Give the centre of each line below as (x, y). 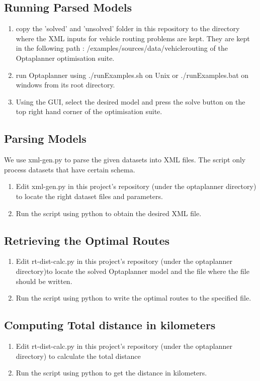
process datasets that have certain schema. (70, 169)
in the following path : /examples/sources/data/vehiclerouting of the (122, 48)
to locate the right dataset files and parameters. (89, 196)
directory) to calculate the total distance (78, 356)
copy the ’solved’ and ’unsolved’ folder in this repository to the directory (128, 28)
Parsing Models (45, 138)
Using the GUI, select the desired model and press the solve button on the (131, 101)
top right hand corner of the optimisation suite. (89, 111)
